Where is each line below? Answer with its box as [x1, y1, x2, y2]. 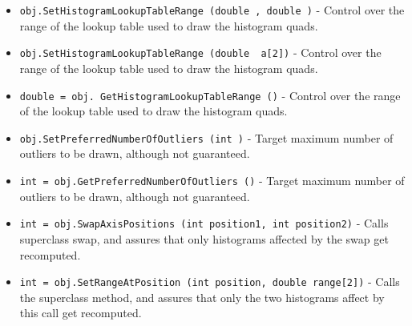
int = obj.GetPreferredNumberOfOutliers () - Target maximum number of [19, 172, 405, 188]
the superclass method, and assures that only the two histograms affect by [19, 288, 385, 305]
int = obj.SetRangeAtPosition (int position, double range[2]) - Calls [19, 273, 400, 290]
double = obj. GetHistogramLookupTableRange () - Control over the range [19, 87, 401, 103]
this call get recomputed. [19, 304, 142, 321]
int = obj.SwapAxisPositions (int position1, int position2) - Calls [19, 215, 389, 231]
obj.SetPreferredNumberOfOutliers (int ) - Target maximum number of [19, 129, 394, 146]
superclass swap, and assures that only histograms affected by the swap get [19, 230, 389, 247]
